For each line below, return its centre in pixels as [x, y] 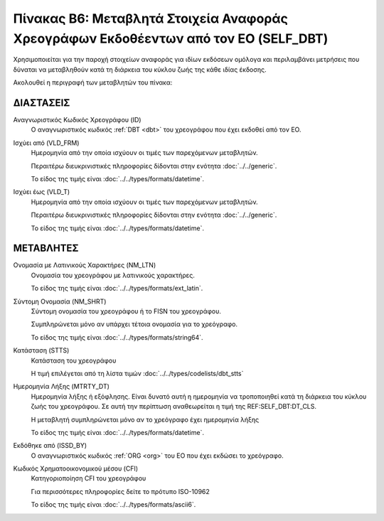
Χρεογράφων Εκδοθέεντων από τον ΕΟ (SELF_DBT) [171, 38]
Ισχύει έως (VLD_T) [42, 192]
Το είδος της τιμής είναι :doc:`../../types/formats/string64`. [117, 337]
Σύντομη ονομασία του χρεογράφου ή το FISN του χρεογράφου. [126, 311]
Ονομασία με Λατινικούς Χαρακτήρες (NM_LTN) [85, 265]
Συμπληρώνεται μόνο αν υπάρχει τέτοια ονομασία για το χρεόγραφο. [134, 324]
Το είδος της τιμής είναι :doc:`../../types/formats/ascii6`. [113, 505]
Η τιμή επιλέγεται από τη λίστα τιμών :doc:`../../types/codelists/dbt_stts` [137, 373]
